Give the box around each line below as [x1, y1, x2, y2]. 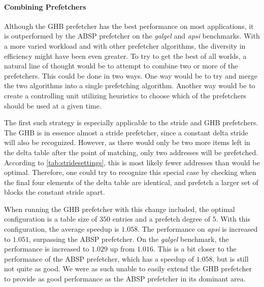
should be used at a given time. [4, 100, 102, 111]
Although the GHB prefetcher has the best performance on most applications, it [4, 20, 254, 31]
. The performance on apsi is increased [138, 224, 258, 234]
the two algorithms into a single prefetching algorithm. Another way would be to [4, 80, 255, 91]
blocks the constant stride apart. [4, 187, 105, 197]
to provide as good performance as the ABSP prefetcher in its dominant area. [4, 273, 246, 284]
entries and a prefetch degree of [112, 213, 210, 224]
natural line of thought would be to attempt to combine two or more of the [4, 60, 238, 71]
